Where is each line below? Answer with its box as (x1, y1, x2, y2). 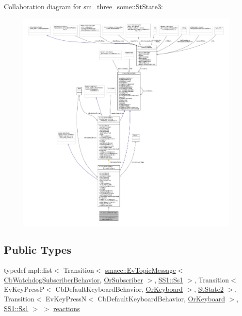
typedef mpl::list (4, 265, 52, 275)
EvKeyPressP (4, 284, 45, 294)
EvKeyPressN (46, 293, 87, 303)
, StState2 (194, 284, 224, 294)
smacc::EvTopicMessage (105, 265, 176, 275)
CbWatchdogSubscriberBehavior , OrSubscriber (4, 274, 143, 284)
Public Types (4, 242, 72, 257)
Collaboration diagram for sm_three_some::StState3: (4, 1, 163, 11)
